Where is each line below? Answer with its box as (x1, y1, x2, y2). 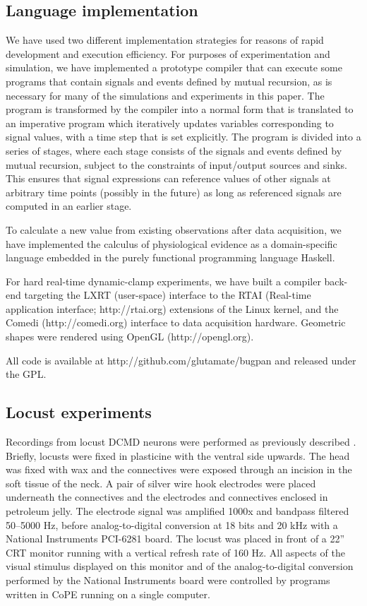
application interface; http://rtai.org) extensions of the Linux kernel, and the (6, 301, 339, 316)
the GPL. (6, 367, 47, 381)
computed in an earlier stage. (6, 198, 132, 213)
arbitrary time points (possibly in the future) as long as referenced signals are (6, 184, 342, 199)
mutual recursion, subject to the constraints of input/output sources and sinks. (6, 157, 347, 172)
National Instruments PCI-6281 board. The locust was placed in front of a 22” (6, 531, 345, 546)
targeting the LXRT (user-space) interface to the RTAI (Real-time (24, 287, 311, 302)
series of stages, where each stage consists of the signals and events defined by (6, 143, 342, 158)
